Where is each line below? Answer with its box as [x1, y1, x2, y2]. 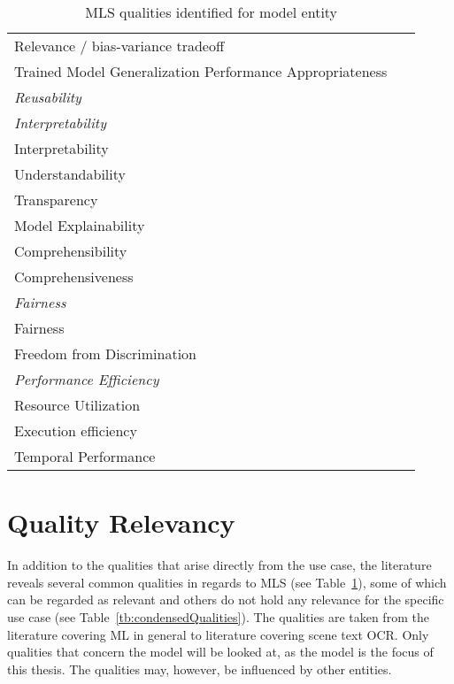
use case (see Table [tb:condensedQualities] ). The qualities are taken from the [7, 607, 429, 626]
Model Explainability [14, 215, 145, 235]
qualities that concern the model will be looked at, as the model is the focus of [7, 642, 434, 661]
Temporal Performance [14, 446, 156, 466]
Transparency [14, 189, 98, 210]
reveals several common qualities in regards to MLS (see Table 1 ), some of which [7, 573, 447, 591]
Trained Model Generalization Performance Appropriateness [14, 61, 388, 81]
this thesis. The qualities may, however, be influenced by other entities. [7, 659, 392, 678]
